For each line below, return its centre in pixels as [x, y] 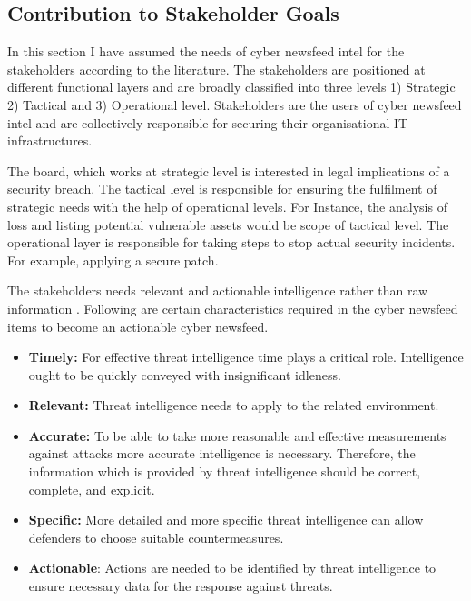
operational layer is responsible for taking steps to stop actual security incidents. [231, 242]
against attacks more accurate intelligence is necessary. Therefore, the [222, 453]
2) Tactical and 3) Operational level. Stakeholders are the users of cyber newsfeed [235, 104]
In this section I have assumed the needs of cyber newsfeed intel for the [206, 51]
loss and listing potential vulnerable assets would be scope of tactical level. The [228, 224]
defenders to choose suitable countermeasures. [156, 537]
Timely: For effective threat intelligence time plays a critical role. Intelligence [246, 357]
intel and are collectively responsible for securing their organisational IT [208, 122]
